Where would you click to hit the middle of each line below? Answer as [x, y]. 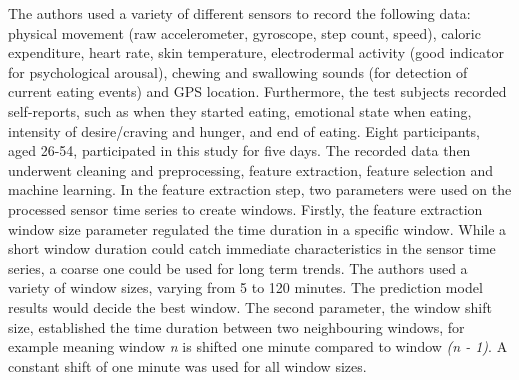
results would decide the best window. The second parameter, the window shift [250, 306]
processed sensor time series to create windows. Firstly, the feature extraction [245, 208]
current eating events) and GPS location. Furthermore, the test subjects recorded [257, 91]
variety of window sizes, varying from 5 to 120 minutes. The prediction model [245, 287]
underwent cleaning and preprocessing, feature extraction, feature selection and [251, 169]
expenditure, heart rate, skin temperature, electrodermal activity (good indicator [256, 52]
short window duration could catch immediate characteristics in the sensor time [252, 248]
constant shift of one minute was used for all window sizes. [187, 365]
